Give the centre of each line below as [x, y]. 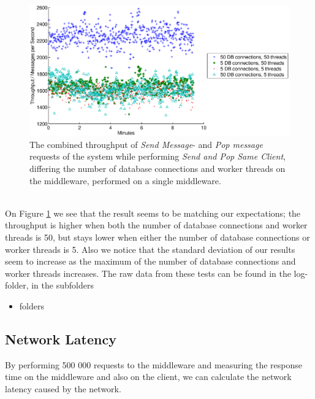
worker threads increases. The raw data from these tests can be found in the [148, 273]
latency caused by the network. [63, 388]
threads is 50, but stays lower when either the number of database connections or [157, 237]
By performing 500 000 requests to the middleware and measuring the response [154, 364]
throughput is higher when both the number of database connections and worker [156, 225]
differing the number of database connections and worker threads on [157, 169]
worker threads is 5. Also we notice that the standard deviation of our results [150, 249]
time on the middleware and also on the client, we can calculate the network [148, 377]
